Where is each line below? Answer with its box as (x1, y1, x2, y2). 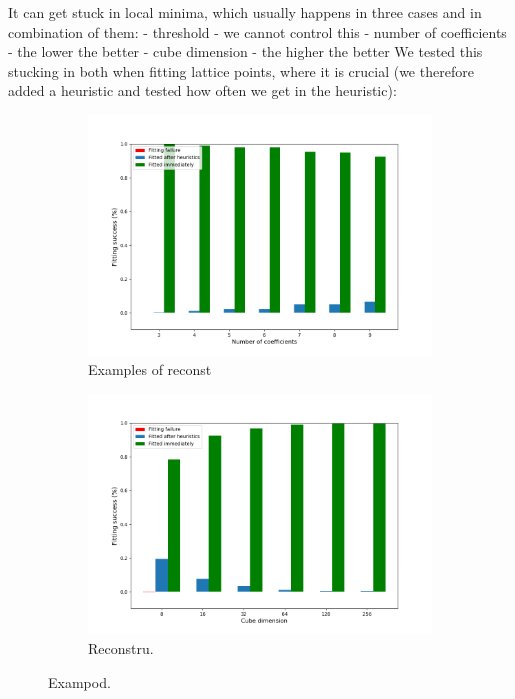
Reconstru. (88, 638, 154, 659)
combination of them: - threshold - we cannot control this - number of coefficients (8, 21, 507, 42)
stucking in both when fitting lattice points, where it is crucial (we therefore (8, 60, 474, 81)
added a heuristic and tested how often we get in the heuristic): (8, 80, 397, 101)
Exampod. (48, 671, 111, 692)
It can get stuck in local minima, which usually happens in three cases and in (8, 2, 482, 22)
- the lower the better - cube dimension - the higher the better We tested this (8, 41, 483, 62)
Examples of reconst (88, 359, 212, 380)
